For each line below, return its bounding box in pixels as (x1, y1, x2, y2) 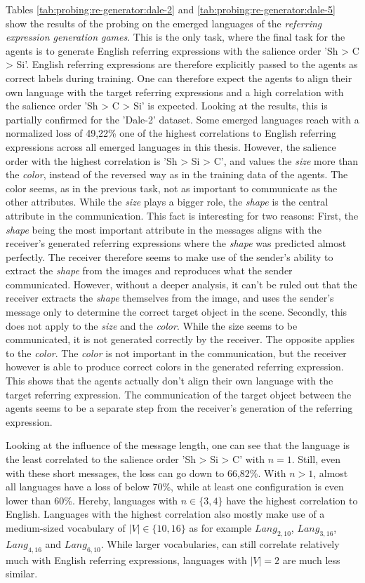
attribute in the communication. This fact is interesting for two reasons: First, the (6, 208, 359, 222)
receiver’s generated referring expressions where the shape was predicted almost (6, 236, 347, 250)
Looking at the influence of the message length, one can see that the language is (6, 438, 350, 453)
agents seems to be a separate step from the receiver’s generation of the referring (6, 401, 353, 415)
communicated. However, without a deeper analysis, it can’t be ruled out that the (6, 276, 357, 291)
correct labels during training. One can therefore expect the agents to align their (6, 70, 352, 85)
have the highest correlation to (226, 492, 358, 507)
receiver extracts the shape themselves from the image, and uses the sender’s (6, 290, 334, 305)
